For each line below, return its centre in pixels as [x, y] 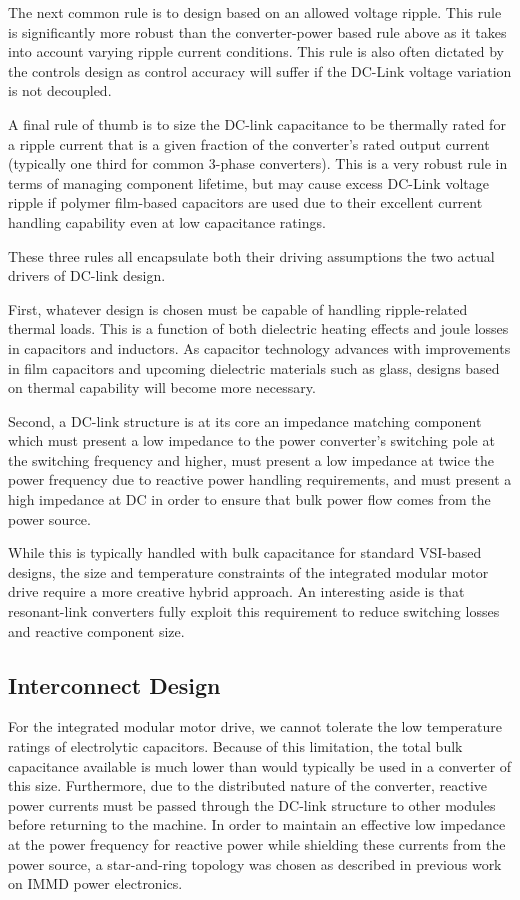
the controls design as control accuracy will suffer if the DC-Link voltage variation [260, 70]
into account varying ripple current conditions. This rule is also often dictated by [256, 51]
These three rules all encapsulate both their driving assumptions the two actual [251, 255]
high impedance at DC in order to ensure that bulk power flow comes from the [249, 499]
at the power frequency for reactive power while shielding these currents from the [257, 843]
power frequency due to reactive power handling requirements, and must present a [260, 479]
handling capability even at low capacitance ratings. [167, 221]
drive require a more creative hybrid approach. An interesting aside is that [236, 591]
